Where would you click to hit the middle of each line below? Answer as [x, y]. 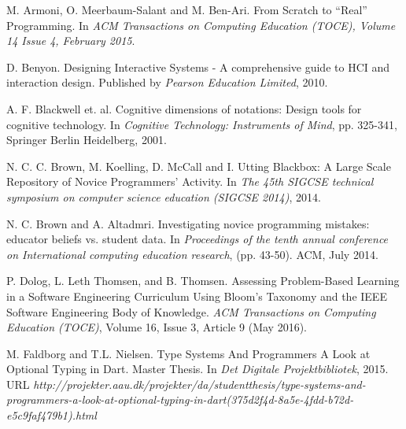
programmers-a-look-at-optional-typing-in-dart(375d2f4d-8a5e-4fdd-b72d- [180, 399]
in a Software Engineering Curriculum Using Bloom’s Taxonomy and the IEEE [197, 296]
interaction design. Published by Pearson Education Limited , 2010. [167, 82]
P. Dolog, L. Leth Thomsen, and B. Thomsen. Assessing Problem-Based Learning [203, 281]
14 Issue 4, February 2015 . [71, 41]
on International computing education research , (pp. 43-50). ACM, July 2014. [192, 254]
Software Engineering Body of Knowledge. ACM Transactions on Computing [191, 311]
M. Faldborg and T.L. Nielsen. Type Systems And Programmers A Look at [188, 353]
